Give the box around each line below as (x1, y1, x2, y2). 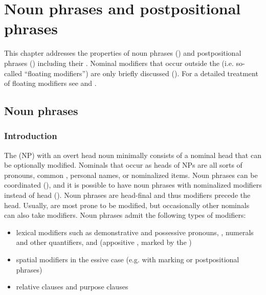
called (4, 67, 22, 78)
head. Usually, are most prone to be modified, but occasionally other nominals (4, 199, 250, 210)
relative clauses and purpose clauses (16, 281, 128, 292)
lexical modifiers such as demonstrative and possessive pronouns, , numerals (16, 226, 254, 237)
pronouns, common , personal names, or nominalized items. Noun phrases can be (4, 169, 258, 180)
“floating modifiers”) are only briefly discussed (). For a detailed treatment (24, 67, 258, 78)
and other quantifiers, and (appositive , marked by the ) (16, 237, 192, 247)
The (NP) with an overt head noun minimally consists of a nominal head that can (4, 149, 261, 160)
